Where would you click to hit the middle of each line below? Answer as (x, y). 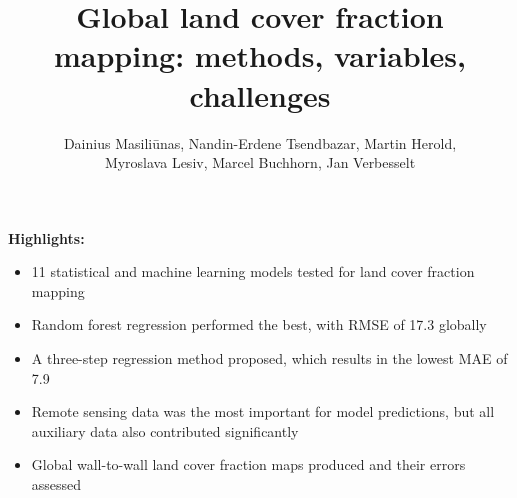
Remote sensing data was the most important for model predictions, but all (263, 411)
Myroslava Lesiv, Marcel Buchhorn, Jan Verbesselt (260, 162)
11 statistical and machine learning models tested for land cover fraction (253, 271)
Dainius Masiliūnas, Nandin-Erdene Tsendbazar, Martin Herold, (260, 142)
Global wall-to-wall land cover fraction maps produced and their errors (248, 464)
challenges (260, 94)
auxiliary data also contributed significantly (165, 430)
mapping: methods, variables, (260, 55)
